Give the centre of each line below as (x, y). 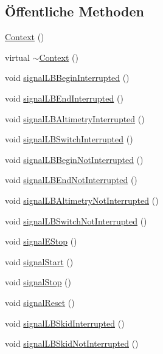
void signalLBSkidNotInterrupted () (72, 343)
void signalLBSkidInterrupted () (65, 323)
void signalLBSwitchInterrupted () (69, 139)
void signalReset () (40, 302)
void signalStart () (39, 261)
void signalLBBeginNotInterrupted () (74, 159)
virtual (17, 57)
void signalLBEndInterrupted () (64, 98)
